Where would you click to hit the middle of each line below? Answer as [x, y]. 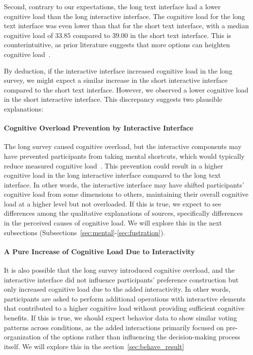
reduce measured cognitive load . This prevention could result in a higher [114, 165]
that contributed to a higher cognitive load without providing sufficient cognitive [124, 308]
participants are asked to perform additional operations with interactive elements [125, 298]
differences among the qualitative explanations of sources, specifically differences [123, 213]
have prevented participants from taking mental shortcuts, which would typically [124, 156]
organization [22, 337]
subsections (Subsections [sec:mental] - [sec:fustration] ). [85, 232]
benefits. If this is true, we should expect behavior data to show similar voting [120, 318]
